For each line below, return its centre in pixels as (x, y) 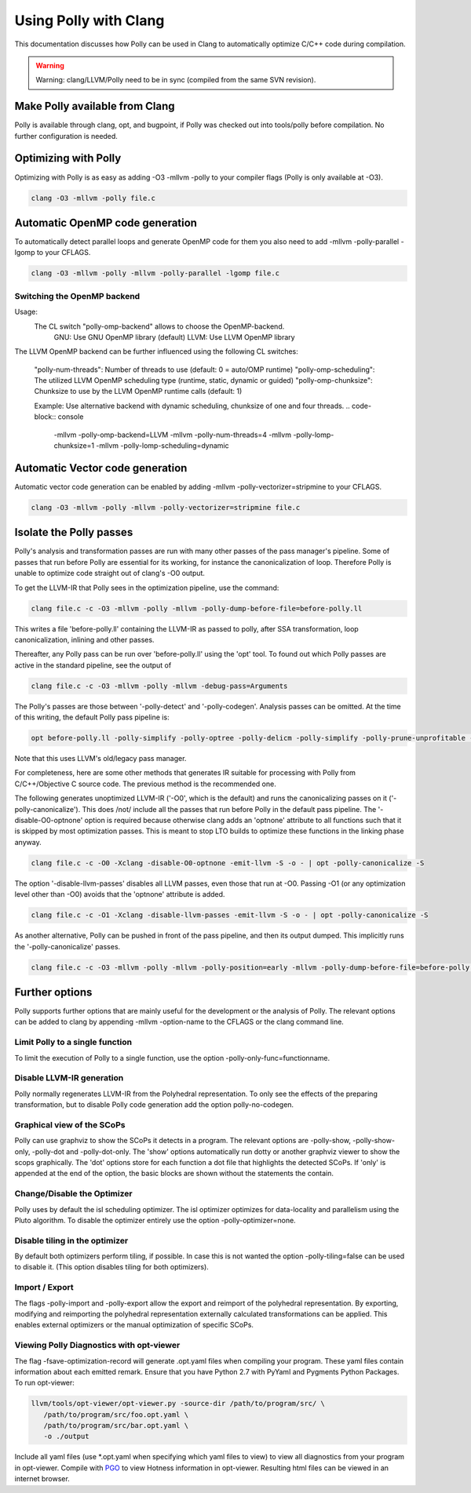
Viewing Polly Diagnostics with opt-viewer (97, 1346)
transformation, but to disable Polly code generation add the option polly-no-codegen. (154, 1105)
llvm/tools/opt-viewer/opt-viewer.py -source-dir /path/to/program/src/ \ (178, 1404)
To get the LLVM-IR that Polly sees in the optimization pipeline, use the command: (147, 588)
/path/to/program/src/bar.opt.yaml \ (116, 1426)
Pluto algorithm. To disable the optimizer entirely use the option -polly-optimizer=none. (155, 1220)
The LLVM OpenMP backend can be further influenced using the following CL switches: (156, 351)
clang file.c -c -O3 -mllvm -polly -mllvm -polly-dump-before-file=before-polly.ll (197, 608)
